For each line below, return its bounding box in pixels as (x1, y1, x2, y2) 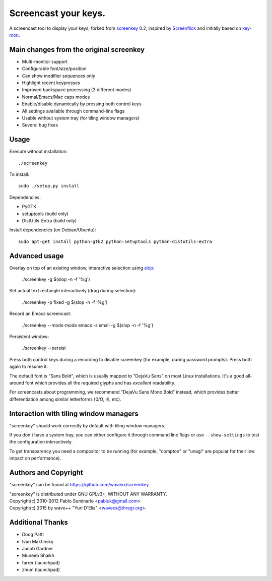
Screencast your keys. (9, 8, 106, 19)
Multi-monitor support (22, 58, 68, 64)
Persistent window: (9, 334, 49, 340)
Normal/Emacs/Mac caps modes (22, 94, 90, 100)
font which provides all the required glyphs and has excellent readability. (25, 379, 176, 385)
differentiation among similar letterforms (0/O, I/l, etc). (9, 396, 121, 402)
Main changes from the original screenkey (9, 45, 145, 54)
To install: (9, 171, 30, 177)
